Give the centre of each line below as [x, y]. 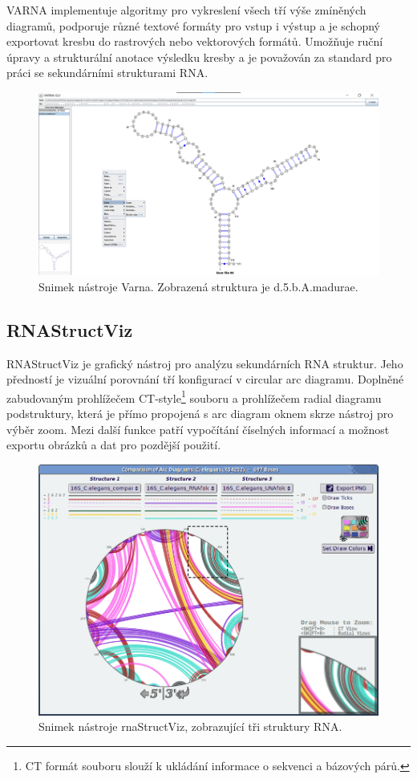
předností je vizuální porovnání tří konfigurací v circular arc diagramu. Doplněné [205, 379]
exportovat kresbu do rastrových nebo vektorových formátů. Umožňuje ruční [195, 41]
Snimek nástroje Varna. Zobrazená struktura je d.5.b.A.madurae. [198, 286]
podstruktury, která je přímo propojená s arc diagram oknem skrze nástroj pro [200, 413]
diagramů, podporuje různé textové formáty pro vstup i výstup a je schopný [193, 25]
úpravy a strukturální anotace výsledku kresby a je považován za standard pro [199, 57]
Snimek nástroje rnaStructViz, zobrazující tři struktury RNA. [190, 726]
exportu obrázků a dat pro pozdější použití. [114, 445]
